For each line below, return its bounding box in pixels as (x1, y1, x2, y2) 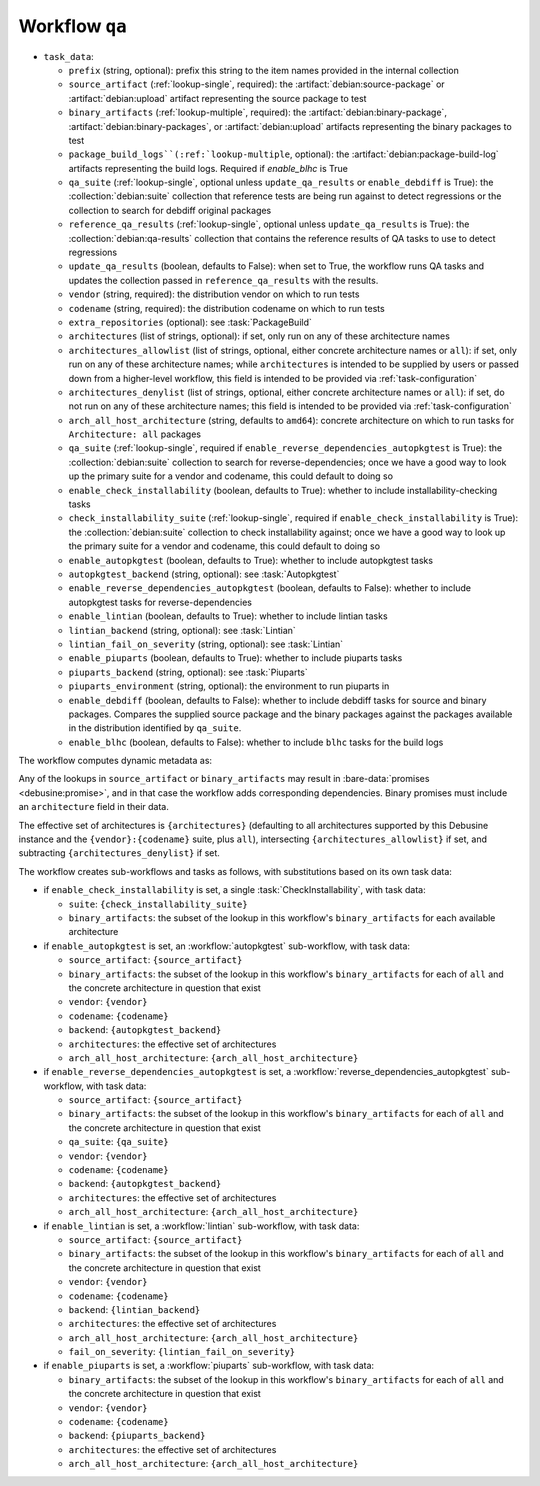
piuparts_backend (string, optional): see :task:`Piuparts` (68, 666, 309, 678)
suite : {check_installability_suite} (68, 898, 249, 910)
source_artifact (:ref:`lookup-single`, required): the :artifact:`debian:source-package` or (68, 78, 445, 90)
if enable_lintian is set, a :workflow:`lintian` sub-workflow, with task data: (43, 1220, 360, 1232)
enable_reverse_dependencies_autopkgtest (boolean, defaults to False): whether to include (68, 582, 472, 594)
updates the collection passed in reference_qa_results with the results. (68, 274, 379, 286)
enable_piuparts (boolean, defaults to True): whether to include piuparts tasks (68, 652, 403, 664)
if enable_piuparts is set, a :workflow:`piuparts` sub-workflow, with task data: (43, 1360, 375, 1372)
